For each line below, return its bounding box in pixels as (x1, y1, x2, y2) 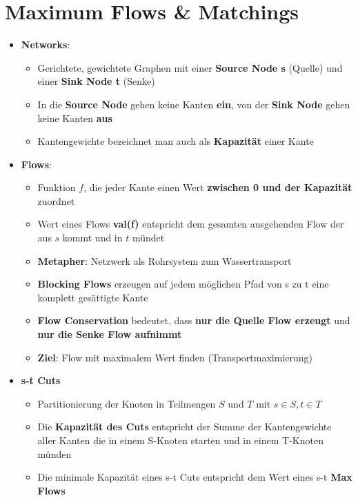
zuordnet (37, 193, 75, 208)
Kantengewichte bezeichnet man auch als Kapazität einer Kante (37, 134, 314, 148)
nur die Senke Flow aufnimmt (37, 327, 182, 341)
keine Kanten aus (37, 110, 112, 125)
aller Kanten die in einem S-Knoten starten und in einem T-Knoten (37, 433, 324, 447)
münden (37, 446, 72, 461)
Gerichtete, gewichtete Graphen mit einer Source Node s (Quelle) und (37, 60, 343, 74)
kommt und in (62, 230, 123, 245)
